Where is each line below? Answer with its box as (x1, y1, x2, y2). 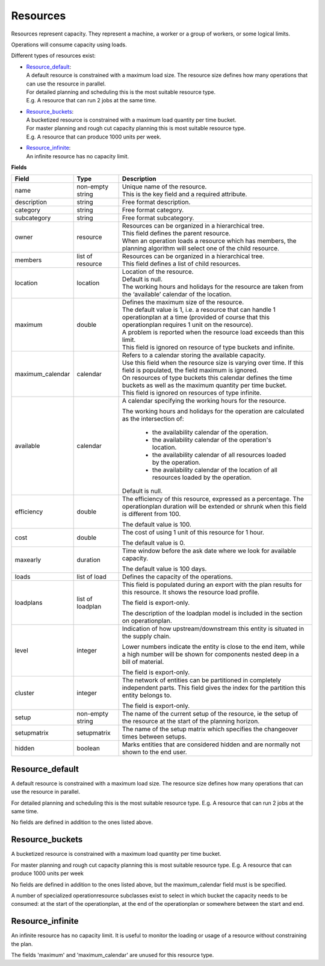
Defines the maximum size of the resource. (122, 298, 244, 306)
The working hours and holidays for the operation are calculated (122, 407, 304, 415)
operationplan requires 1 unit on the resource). (122, 321, 253, 329)
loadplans (14, 599, 43, 607)
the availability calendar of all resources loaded (152, 451, 286, 459)
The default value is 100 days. (122, 565, 207, 573)
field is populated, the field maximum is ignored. (122, 366, 259, 374)
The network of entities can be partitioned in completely (122, 676, 281, 684)
